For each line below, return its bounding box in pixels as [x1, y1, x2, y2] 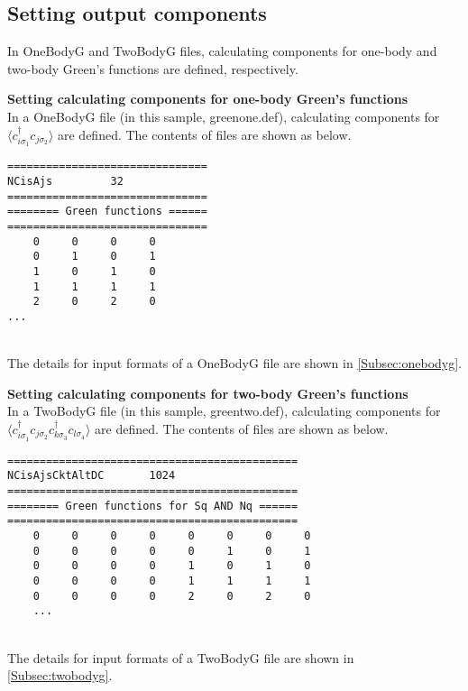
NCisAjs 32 [7, 175, 124, 189]
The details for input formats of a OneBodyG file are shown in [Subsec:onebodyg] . [7, 354, 463, 373]
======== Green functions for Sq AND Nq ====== [7, 499, 298, 512]
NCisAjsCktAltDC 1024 [7, 469, 176, 483]
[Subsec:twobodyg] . [7, 666, 113, 685]
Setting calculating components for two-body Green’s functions [7, 383, 408, 402]
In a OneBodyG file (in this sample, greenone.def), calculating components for [7, 106, 440, 125]
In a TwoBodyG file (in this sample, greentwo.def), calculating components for [7, 401, 441, 420]
